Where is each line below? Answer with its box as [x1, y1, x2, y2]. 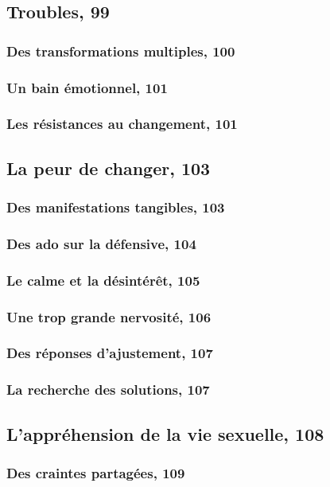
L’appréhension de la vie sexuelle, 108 [6, 421, 324, 446]
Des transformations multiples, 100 [6, 41, 235, 60]
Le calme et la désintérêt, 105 [6, 270, 200, 290]
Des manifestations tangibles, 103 [6, 197, 225, 217]
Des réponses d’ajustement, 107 [6, 343, 213, 363]
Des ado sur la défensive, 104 [6, 233, 196, 253]
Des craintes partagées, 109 [6, 462, 185, 482]
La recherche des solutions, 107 [6, 380, 210, 399]
